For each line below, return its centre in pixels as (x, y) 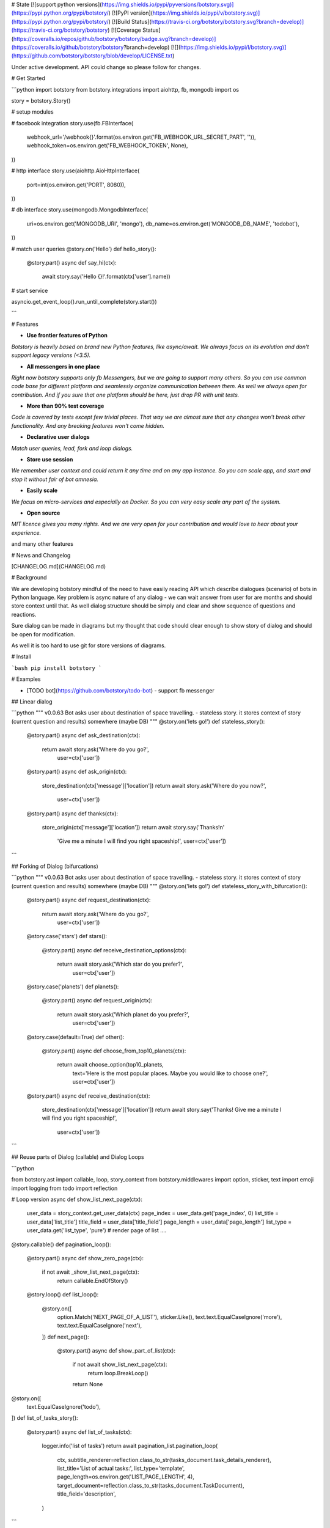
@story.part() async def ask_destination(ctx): (83, 735)
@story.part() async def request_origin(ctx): (97, 1001)
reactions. (24, 614)
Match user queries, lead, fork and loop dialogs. (72, 448)
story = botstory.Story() (41, 100)
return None (88, 1384)
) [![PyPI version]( (130, 13)
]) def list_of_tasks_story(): (45, 1418)
